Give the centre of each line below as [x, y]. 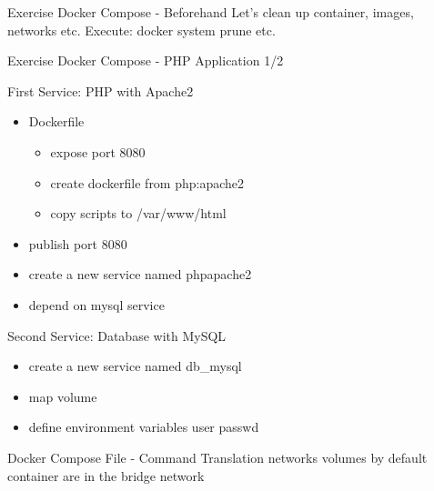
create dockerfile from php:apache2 [147, 182]
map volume [63, 396]
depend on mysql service [96, 304]
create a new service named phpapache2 [140, 274]
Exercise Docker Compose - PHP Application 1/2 [146, 60]
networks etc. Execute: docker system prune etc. [141, 30]
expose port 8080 [98, 151]
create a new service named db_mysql [135, 366]
